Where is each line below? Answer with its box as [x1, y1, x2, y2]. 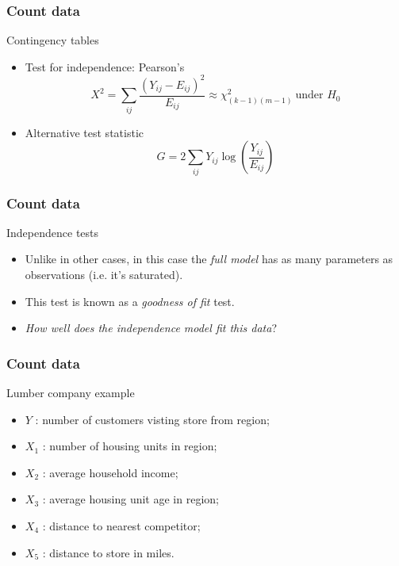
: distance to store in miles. [42, 544, 175, 560]
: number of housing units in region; [42, 438, 217, 454]
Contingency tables [6, 32, 99, 48]
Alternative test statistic [25, 124, 144, 140]
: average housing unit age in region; [42, 491, 219, 507]
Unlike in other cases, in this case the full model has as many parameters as [25, 250, 393, 267]
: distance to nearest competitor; [42, 517, 201, 533]
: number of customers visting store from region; [35, 411, 270, 427]
